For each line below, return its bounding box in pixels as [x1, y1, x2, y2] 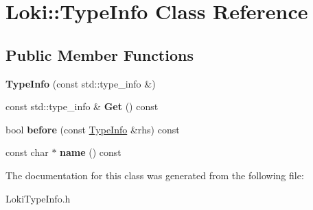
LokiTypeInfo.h [5, 191, 71, 205]
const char [5, 145, 49, 159]
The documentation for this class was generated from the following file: [5, 168, 304, 182]
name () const [60, 145, 121, 159]
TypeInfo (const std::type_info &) [5, 76, 156, 90]
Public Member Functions [5, 44, 194, 65]
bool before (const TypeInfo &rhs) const [5, 122, 180, 136]
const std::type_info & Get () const [5, 99, 159, 114]
